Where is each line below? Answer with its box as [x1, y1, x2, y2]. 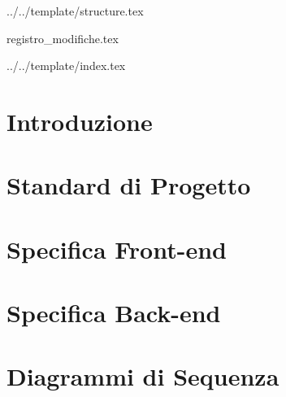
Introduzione [6, 104, 153, 137]
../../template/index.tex [6, 57, 126, 74]
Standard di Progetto [6, 168, 251, 202]
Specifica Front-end [6, 232, 227, 265]
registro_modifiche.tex [6, 29, 119, 46]
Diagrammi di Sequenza [6, 360, 279, 393]
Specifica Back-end [6, 296, 221, 329]
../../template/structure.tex [6, 2, 144, 19]
